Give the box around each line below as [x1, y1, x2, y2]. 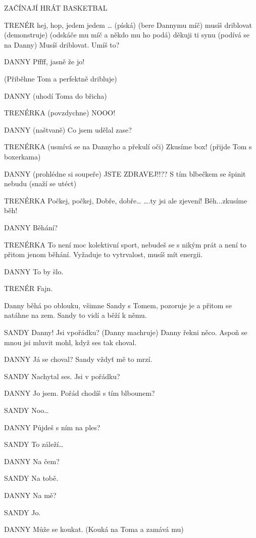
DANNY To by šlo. [4, 266, 64, 276]
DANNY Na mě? [4, 490, 57, 500]
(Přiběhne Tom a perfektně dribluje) [4, 73, 117, 84]
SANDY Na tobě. [4, 473, 59, 483]
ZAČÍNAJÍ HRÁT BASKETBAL [4, 3, 108, 13]
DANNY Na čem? [4, 456, 60, 466]
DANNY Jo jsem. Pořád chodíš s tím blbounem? [4, 388, 155, 398]
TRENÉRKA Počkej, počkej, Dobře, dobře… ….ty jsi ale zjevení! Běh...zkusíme [4, 195, 247, 205]
